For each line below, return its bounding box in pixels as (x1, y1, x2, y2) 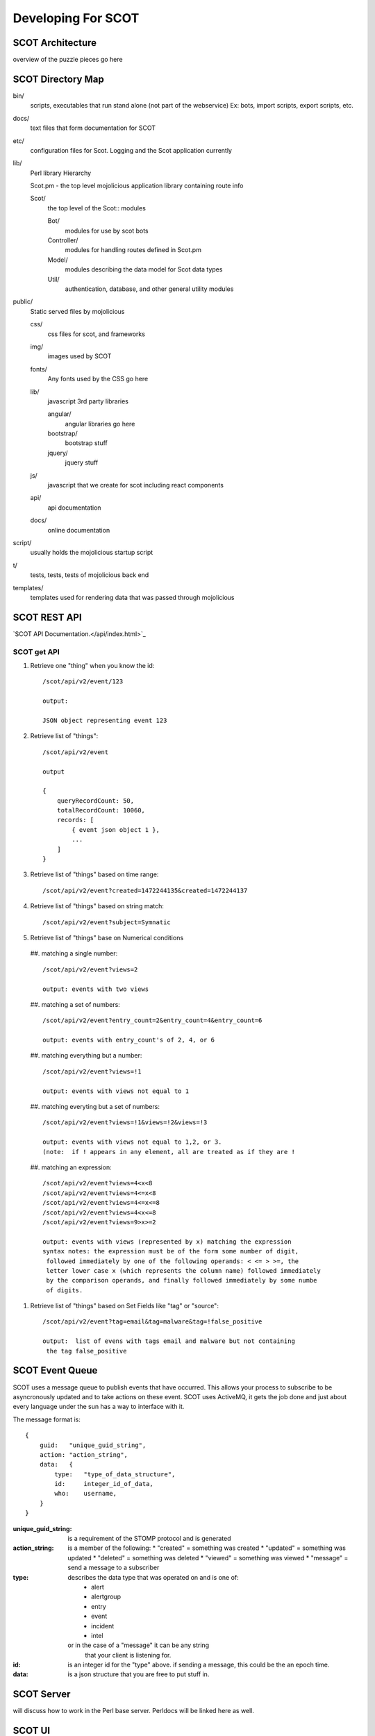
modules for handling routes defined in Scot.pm (65, 246, 201, 254)
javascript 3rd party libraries (47, 397, 128, 406)
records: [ (56, 816, 94, 824)
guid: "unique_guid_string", (39, 1441, 147, 1449)
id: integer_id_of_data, (54, 1480, 154, 1488)
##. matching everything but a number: (30, 1051, 142, 1060)
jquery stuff (65, 458, 99, 467)
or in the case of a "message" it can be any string (67, 1641, 210, 1649)
